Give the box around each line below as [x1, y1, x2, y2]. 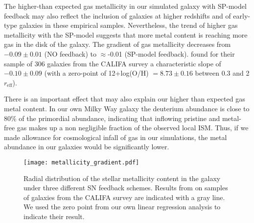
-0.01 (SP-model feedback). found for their [108, 48, 235, 59]
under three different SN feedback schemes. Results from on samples [23, 182, 228, 193]
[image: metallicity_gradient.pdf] [23, 159, 139, 166]
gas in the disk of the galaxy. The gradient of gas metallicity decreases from [4, 39, 231, 49]
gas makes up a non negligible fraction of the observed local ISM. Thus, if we [17, 122, 249, 133]
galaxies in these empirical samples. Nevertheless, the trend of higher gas [19, 20, 238, 30]
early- [233, 10, 250, 20]
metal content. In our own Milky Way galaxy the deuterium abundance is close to [4, 103, 250, 113]
